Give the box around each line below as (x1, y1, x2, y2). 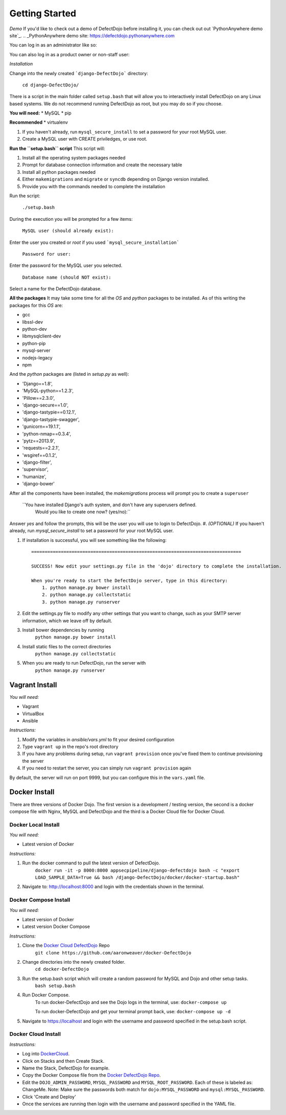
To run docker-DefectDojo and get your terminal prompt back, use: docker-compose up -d (35, 1009, 231, 1015)
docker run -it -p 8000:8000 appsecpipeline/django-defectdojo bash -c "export (35, 867, 240, 873)
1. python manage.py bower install (41, 584, 131, 590)
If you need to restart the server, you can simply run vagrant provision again (22, 765, 192, 771)
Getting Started (9, 8, 77, 19)
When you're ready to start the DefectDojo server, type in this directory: (31, 578, 228, 583)
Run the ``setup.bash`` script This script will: (9, 145, 105, 151)
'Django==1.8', (22, 380, 53, 386)
